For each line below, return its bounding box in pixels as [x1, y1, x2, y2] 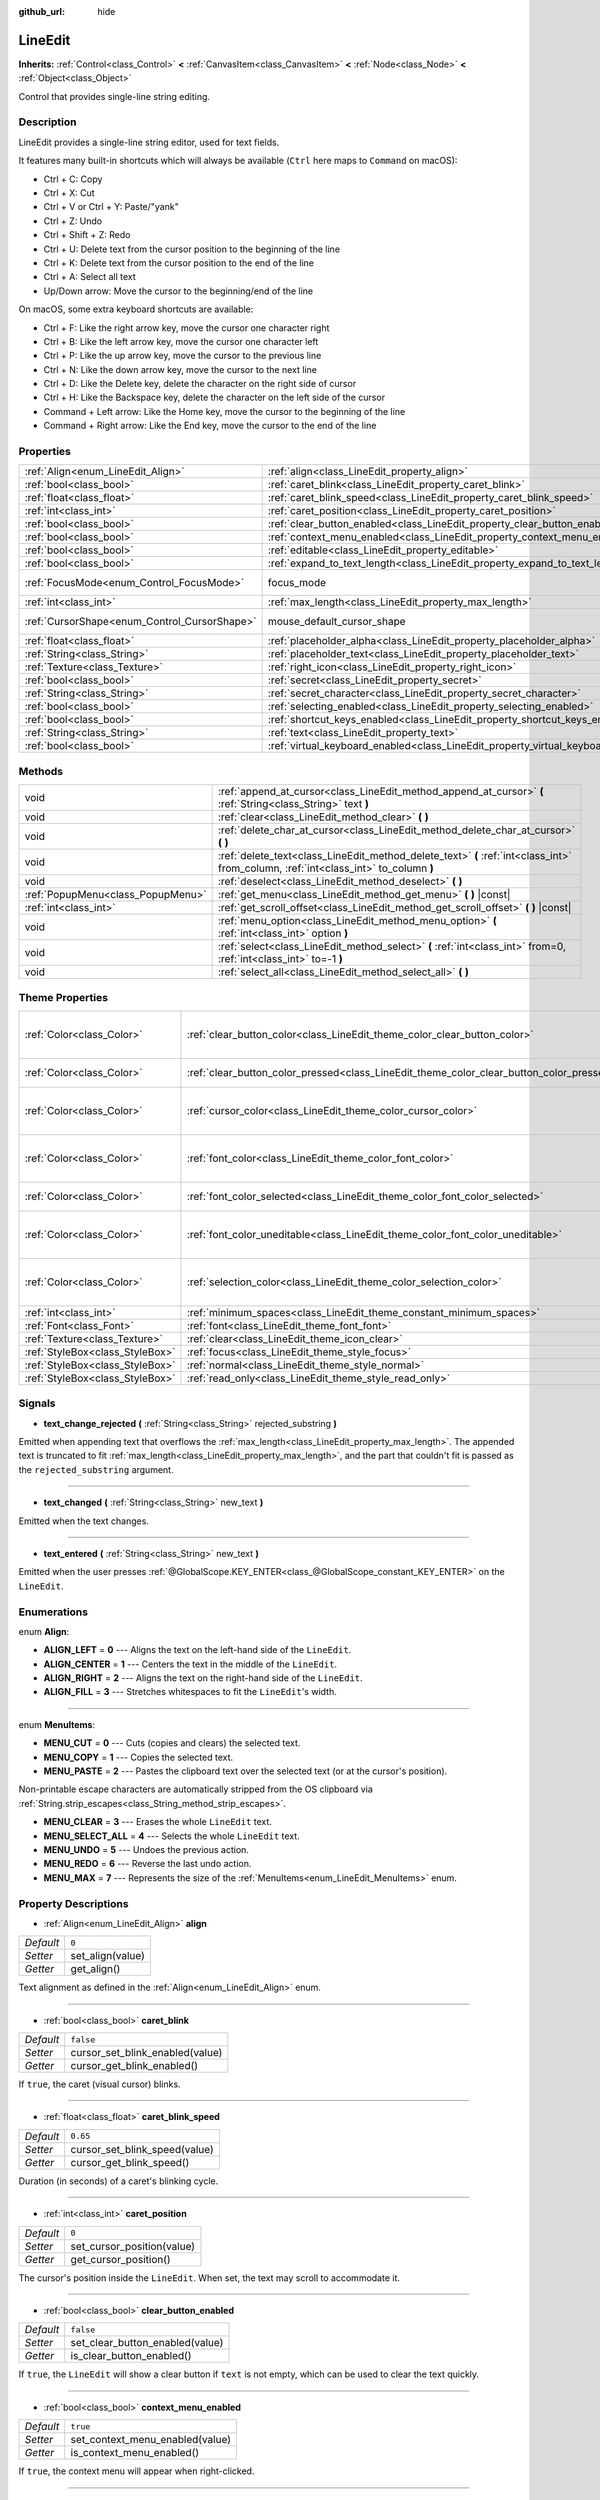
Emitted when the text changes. [18, 1515, 150, 1527]
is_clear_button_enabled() [70, 2349, 192, 2363]
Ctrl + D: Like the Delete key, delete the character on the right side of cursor [43, 378, 357, 390]
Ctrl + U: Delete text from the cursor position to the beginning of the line [43, 243, 340, 255]
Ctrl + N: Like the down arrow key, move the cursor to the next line [43, 363, 317, 375]
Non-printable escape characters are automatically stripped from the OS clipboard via [18, 1783, 374, 1795]
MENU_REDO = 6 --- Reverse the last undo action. [43, 1858, 252, 1870]
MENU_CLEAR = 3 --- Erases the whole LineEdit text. [43, 1816, 272, 1828]
